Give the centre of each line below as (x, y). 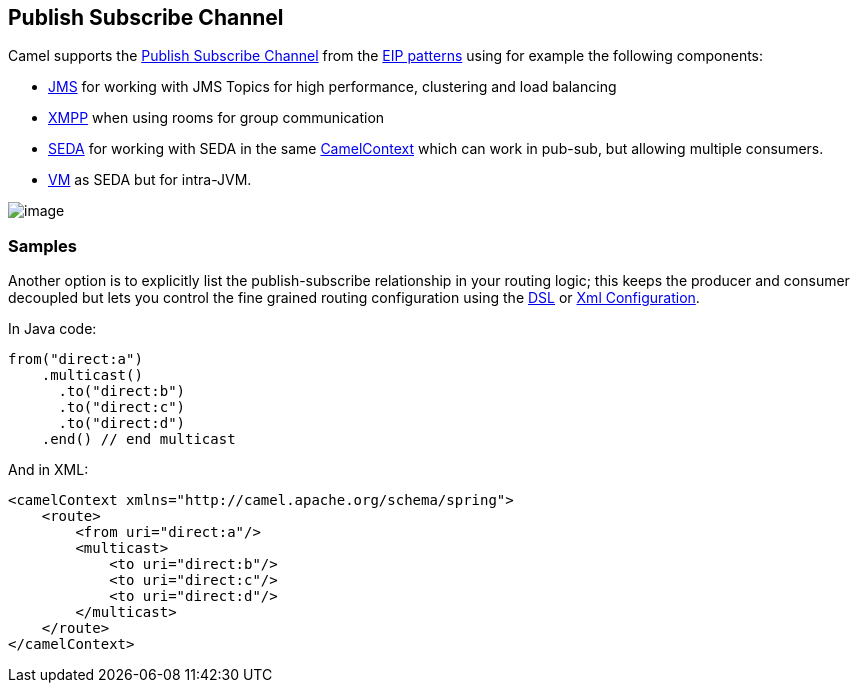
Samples (42, 245)
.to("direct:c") (122, 407)
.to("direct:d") (122, 423)
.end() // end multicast (138, 439)
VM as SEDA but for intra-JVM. (150, 180)
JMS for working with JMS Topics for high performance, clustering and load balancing (332, 87)
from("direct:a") (75, 359)
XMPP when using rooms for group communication (216, 118)
